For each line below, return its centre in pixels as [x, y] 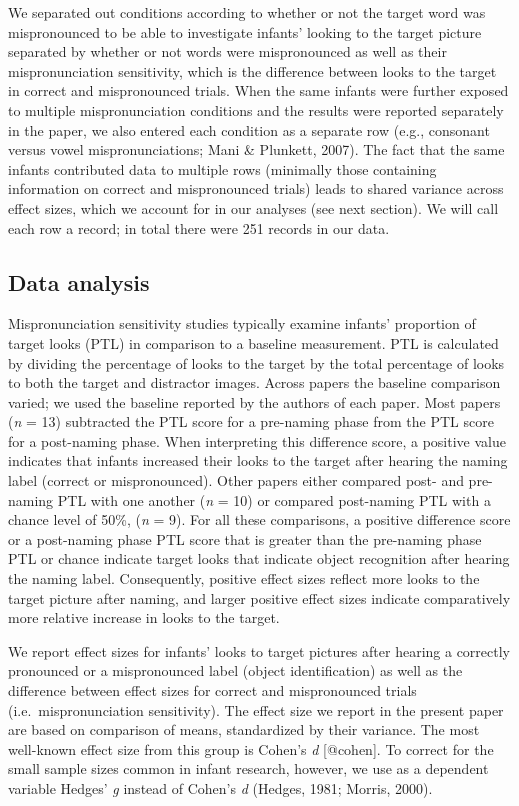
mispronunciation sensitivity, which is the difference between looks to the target [252, 70]
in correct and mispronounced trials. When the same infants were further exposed [258, 90]
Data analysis [79, 281]
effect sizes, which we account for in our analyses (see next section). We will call [253, 207]
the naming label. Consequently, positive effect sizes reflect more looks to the [244, 578]
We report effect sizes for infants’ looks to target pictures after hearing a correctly [259, 650]
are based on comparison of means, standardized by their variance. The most [244, 729]
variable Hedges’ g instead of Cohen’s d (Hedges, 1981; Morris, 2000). [220, 787]
